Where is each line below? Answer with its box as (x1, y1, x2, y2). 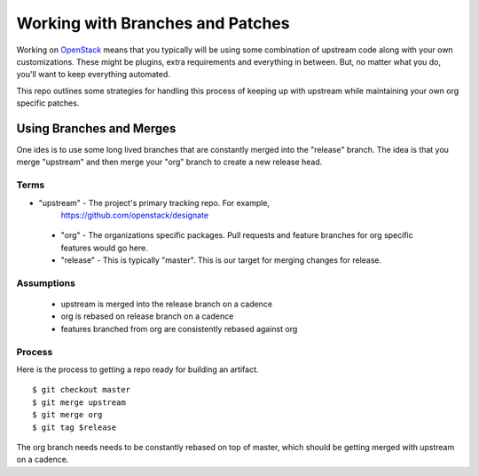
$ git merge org (32, 409, 103, 420)
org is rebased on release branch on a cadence (60, 311, 234, 321)
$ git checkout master (32, 385, 131, 395)
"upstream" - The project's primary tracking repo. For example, (38, 197, 271, 208)
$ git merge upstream (32, 397, 126, 408)
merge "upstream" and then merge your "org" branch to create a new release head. (16, 156, 323, 168)
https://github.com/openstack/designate (60, 210, 208, 220)
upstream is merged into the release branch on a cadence (60, 298, 273, 310)
